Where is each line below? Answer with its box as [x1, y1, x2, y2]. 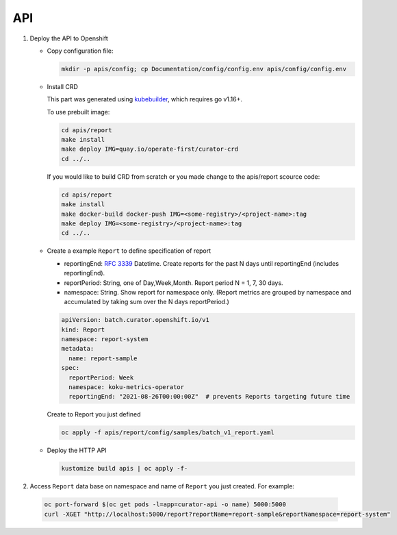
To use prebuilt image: [47, 108, 110, 116]
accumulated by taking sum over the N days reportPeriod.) [64, 298, 229, 306]
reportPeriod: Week [68, 373, 134, 382]
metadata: [61, 345, 94, 353]
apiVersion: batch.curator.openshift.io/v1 [61, 316, 210, 324]
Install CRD [47, 82, 78, 90]
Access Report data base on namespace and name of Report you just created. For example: [29, 482, 294, 490]
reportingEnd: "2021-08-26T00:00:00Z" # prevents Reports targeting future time [68, 393, 350, 401]
